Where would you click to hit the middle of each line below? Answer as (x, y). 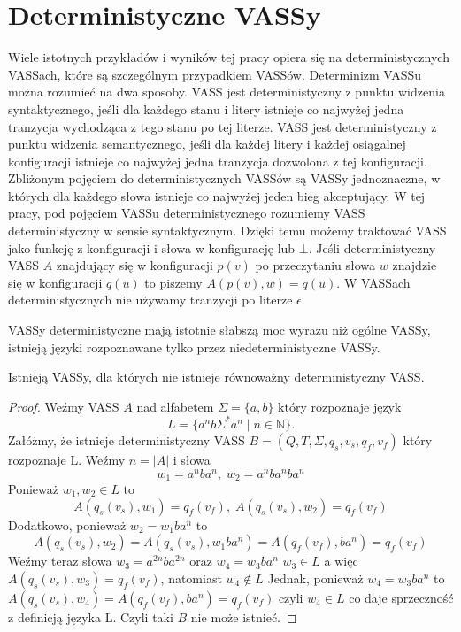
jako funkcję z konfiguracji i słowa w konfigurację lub (152, 247)
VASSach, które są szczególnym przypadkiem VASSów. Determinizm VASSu (215, 74)
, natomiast (191, 578)
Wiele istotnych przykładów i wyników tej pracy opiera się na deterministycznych (229, 57)
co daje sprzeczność (401, 597)
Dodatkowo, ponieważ (67, 524)
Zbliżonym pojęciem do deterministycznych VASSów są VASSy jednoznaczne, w (224, 178)
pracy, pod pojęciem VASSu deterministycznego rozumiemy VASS (187, 213)
